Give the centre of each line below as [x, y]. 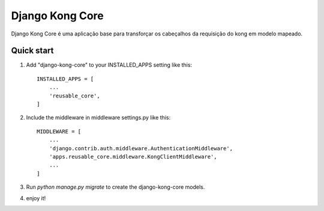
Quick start [32, 51]
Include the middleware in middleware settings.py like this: [98, 118]
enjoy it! [36, 198]
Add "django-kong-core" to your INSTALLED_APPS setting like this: [109, 65]
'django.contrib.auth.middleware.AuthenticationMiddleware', [141, 148]
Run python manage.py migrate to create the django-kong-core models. [115, 187]
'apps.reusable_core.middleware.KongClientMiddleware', [133, 157]
